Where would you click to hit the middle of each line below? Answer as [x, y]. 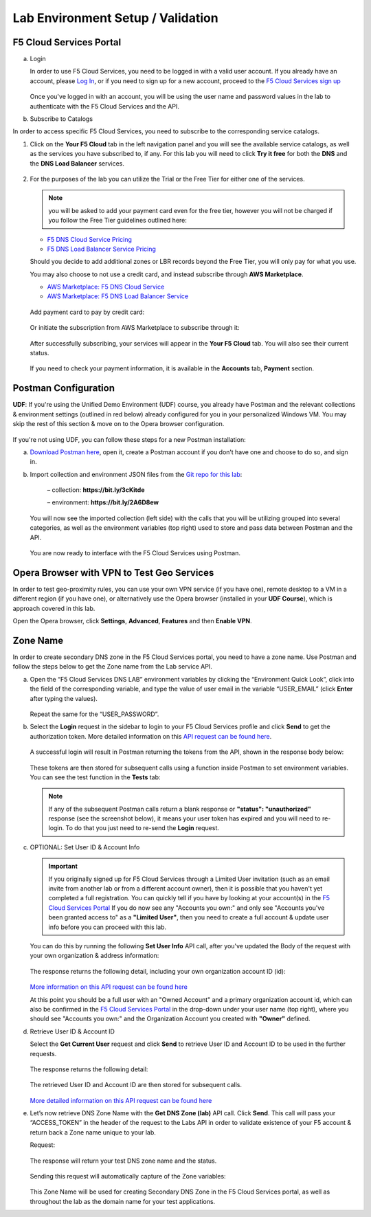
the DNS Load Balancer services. [77, 163]
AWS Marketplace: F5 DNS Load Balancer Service [118, 296]
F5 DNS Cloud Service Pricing [89, 239]
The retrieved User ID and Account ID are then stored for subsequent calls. [136, 1085]
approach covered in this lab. [54, 608]
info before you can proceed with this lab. [108, 927]
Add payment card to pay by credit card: [87, 312]
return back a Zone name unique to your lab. [93, 1132]
